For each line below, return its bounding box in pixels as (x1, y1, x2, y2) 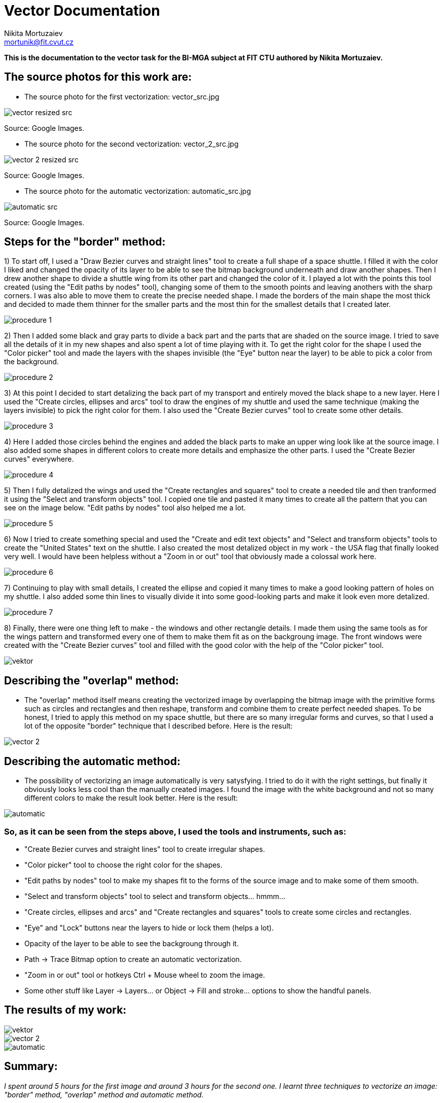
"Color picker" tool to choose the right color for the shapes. (24, 860, 223, 869)
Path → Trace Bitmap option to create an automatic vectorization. (24, 954, 242, 963)
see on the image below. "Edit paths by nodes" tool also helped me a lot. (4, 503, 246, 512)
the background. (4, 357, 59, 366)
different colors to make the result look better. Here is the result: (24, 794, 238, 803)
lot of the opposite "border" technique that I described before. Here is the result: (24, 721, 293, 731)
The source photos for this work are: (4, 71, 192, 84)
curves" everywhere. (4, 455, 74, 464)
